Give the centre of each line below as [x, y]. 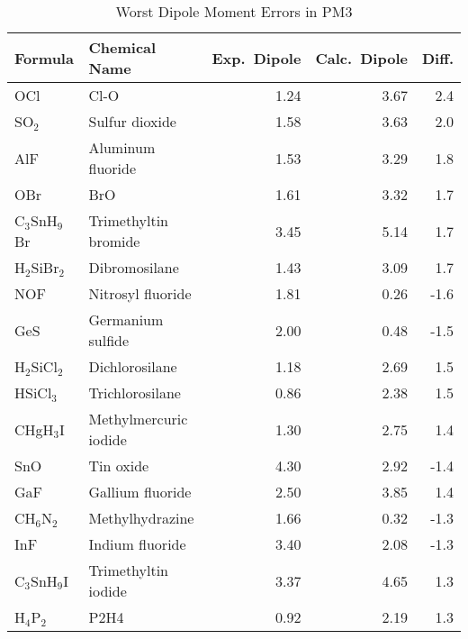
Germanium [126, 319]
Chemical [122, 47]
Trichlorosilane [135, 393]
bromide [114, 241]
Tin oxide [119, 466]
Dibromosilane [134, 267]
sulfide [109, 340]
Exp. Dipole [256, 58]
